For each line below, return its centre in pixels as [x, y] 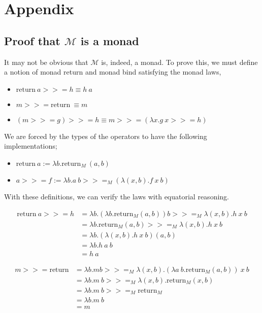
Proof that [32, 40]
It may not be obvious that [46, 62]
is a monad [110, 40]
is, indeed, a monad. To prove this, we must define [179, 62]
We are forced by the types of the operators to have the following [106, 136]
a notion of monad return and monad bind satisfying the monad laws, [113, 72]
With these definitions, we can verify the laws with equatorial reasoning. [117, 196]
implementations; [31, 146]
